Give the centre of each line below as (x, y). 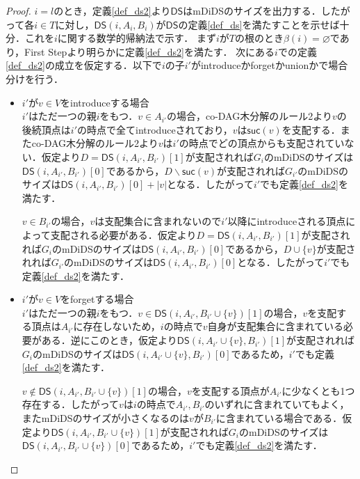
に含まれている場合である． (279, 418)
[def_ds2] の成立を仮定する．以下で (84, 65)
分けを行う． (34, 78)
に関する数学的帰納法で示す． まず (137, 38)
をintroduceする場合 (105, 102)
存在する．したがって (71, 404)
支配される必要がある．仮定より (123, 234)
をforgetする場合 (97, 299)
